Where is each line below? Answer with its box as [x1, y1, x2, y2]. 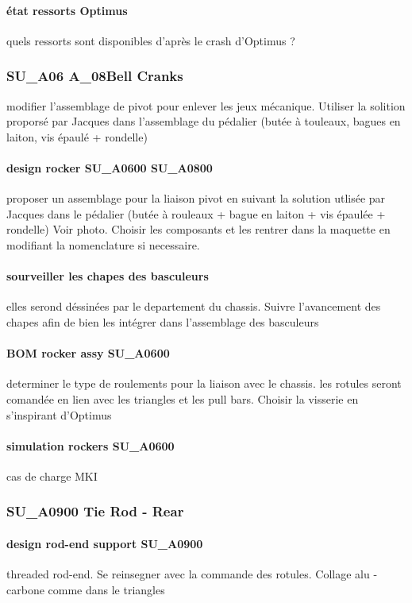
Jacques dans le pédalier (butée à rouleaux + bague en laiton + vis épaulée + [6, 205, 386, 222]
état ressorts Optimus [6, 2, 128, 18]
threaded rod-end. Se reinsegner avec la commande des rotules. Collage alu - [6, 566, 378, 582]
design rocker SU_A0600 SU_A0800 [6, 159, 213, 176]
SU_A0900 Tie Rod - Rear [6, 501, 184, 521]
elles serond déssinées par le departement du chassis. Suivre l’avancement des [6, 298, 381, 315]
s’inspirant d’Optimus [6, 406, 112, 423]
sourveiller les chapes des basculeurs [6, 268, 209, 284]
